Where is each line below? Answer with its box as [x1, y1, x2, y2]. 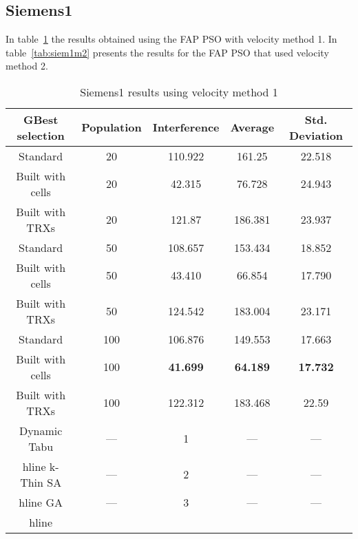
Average [230, 119, 275, 136]
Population [81, 119, 142, 136]
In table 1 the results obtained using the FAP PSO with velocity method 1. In [6, 32, 337, 46]
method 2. [6, 59, 48, 73]
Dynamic [19, 422, 63, 438]
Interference [152, 119, 220, 136]
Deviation [289, 127, 344, 143]
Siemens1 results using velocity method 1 [80, 83, 278, 100]
